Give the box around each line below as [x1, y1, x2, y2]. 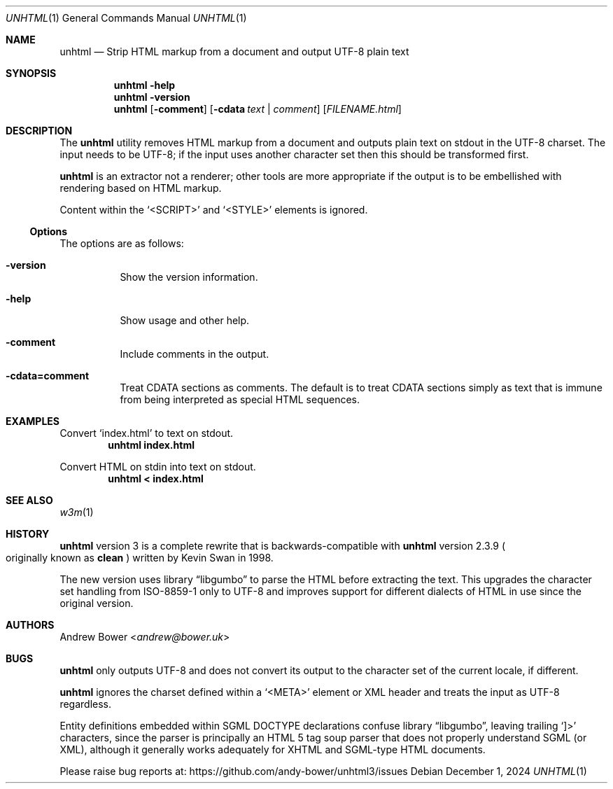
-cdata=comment [6, 370, 90, 382]
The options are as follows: [59, 237, 184, 249]
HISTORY [6, 528, 50, 540]
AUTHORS [6, 619, 55, 631]
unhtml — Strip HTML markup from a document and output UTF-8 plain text [59, 46, 409, 57]
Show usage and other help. [120, 314, 250, 326]
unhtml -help [113, 79, 176, 91]
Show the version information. [120, 271, 258, 283]
